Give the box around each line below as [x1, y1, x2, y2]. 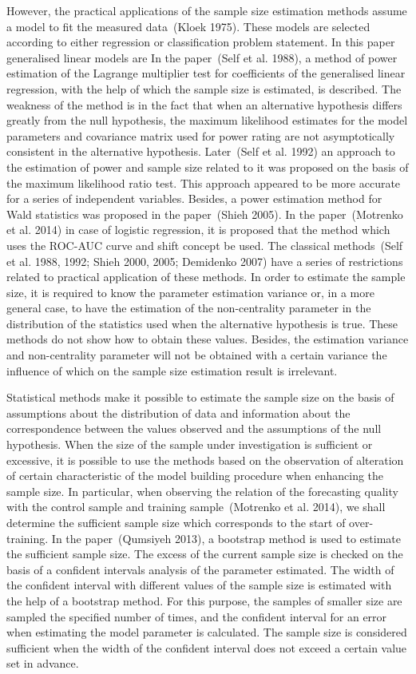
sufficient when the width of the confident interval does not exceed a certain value [6, 639, 407, 656]
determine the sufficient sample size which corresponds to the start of [6, 514, 346, 530]
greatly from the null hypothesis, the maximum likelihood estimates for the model [6, 112, 408, 129]
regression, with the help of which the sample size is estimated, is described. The [6, 80, 402, 97]
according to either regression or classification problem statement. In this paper [6, 34, 395, 50]
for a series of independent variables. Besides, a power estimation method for [6, 190, 382, 207]
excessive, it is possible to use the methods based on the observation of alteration [6, 451, 404, 468]
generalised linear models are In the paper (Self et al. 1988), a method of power [6, 49, 398, 65]
